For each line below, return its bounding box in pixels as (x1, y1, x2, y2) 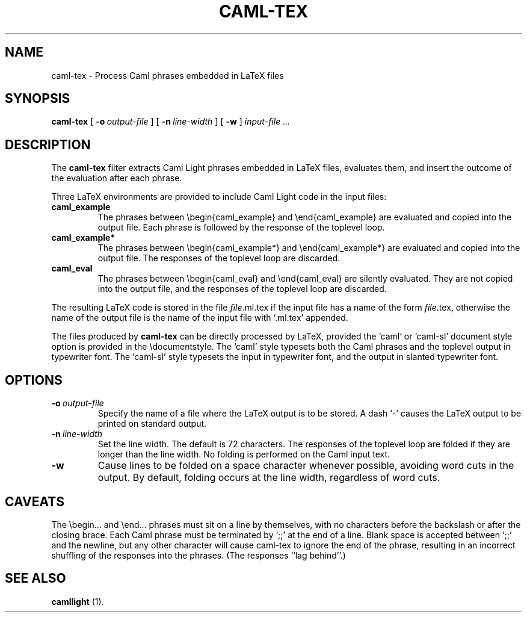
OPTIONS (5, 372, 63, 388)
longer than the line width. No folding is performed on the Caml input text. (97, 449, 390, 460)
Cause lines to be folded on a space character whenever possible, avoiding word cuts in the (97, 459, 514, 472)
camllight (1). (51, 596, 104, 607)
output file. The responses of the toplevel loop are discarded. (97, 253, 341, 264)
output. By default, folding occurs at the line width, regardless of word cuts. (97, 471, 440, 484)
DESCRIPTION (5, 137, 91, 152)
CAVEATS (5, 494, 64, 509)
